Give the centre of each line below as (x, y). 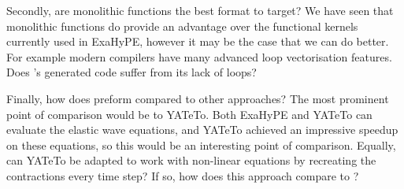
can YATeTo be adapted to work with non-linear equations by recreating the (191, 160)
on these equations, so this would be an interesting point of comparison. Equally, (201, 145)
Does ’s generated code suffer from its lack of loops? (132, 72)
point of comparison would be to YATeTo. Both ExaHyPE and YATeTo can (189, 114)
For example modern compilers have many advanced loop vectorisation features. (199, 56)
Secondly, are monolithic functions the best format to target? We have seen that (200, 10)
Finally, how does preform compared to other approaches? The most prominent (198, 98)
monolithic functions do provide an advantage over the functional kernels (182, 26)
